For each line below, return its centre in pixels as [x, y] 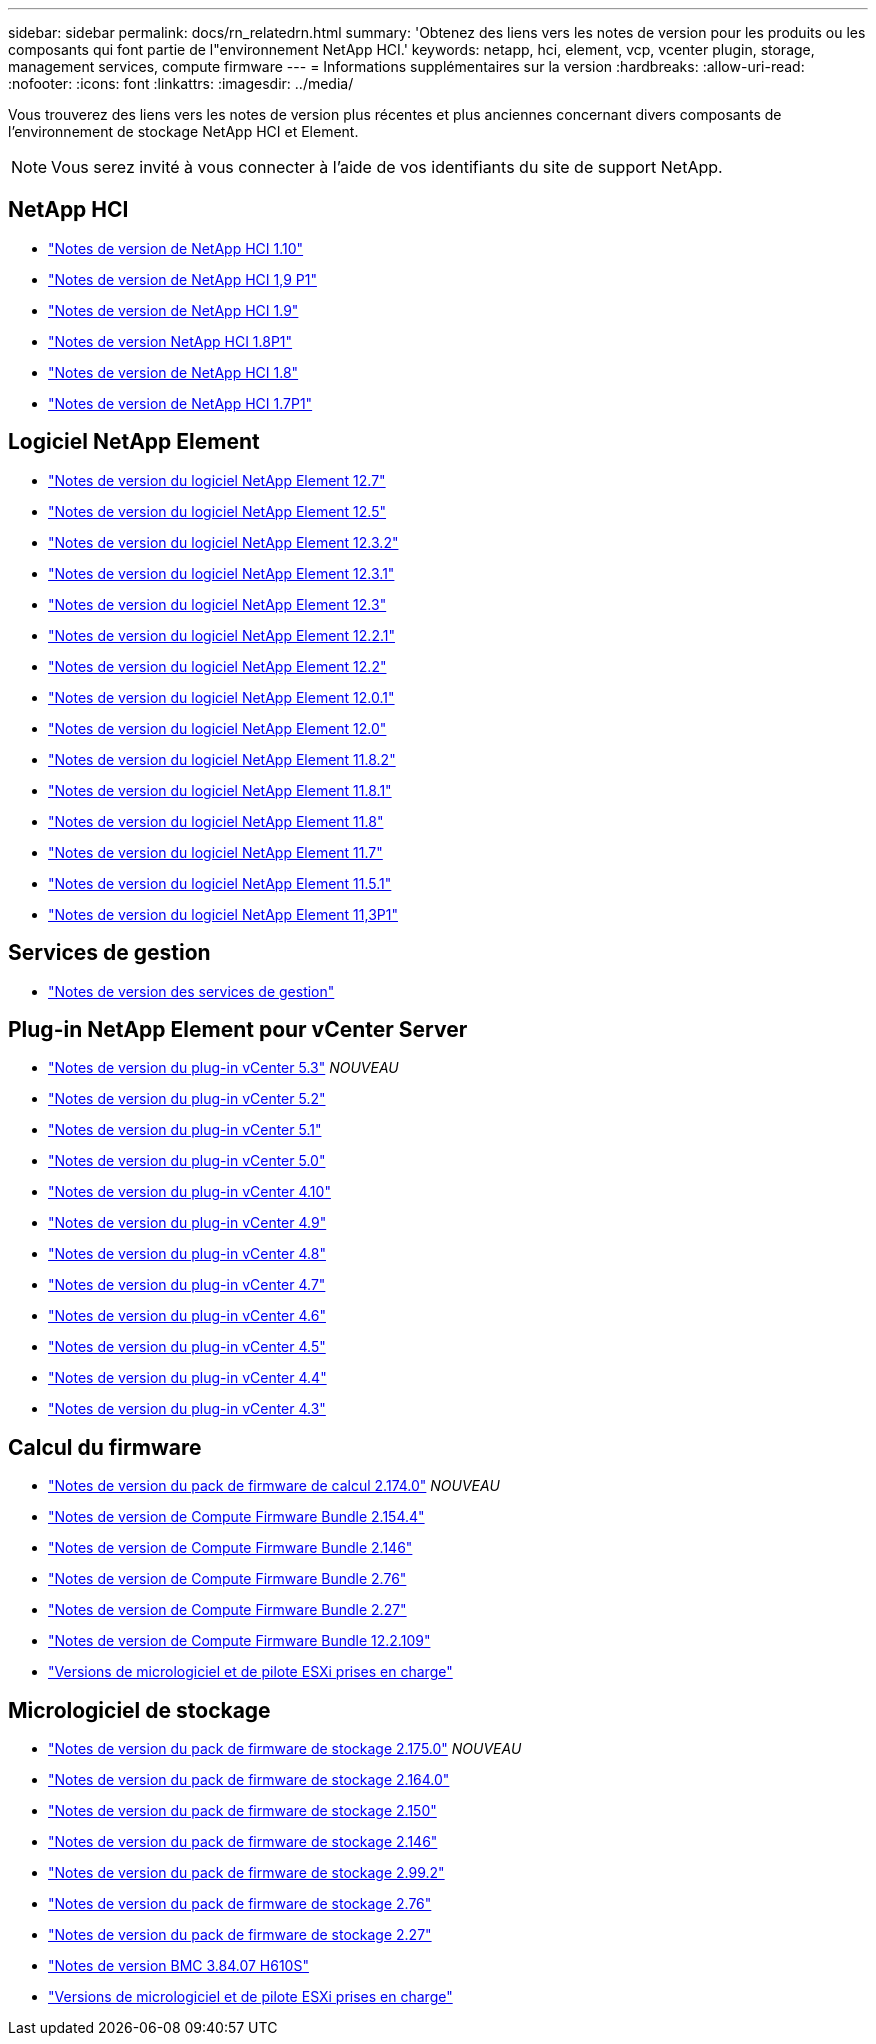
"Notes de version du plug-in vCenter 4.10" [189, 1192]
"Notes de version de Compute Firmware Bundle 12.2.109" [239, 1641]
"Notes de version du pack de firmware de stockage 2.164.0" [249, 1780]
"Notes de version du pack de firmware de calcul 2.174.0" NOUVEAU [274, 1486]
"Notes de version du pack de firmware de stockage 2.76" [240, 1904]
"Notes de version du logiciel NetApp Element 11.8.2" [222, 759]
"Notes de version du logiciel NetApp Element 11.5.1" [220, 883]
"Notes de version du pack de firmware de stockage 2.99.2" [246, 1873]
